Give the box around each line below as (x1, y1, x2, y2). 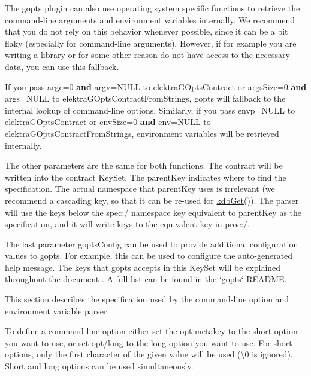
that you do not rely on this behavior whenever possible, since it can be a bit (5, 25, 288, 38)
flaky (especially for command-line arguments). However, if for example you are (5, 36, 297, 49)
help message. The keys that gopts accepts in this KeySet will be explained (5, 261, 281, 273)
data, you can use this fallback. (5, 60, 119, 72)
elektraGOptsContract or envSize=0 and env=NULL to (5, 115, 211, 128)
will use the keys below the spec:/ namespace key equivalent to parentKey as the (5, 206, 302, 218)
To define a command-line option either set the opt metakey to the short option (5, 325, 298, 337)
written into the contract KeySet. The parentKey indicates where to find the (5, 170, 286, 183)
